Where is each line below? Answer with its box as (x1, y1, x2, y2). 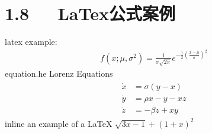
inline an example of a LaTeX (5, 117, 113, 129)
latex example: (5, 35, 57, 48)
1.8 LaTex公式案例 (5, 1, 175, 25)
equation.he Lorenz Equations (5, 67, 113, 79)
